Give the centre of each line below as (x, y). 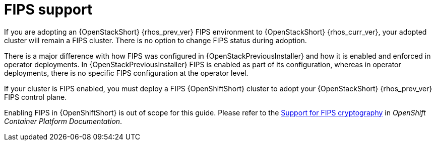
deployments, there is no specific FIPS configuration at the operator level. (126, 73)
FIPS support (48, 10)
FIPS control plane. (36, 97)
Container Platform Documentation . (63, 121)
